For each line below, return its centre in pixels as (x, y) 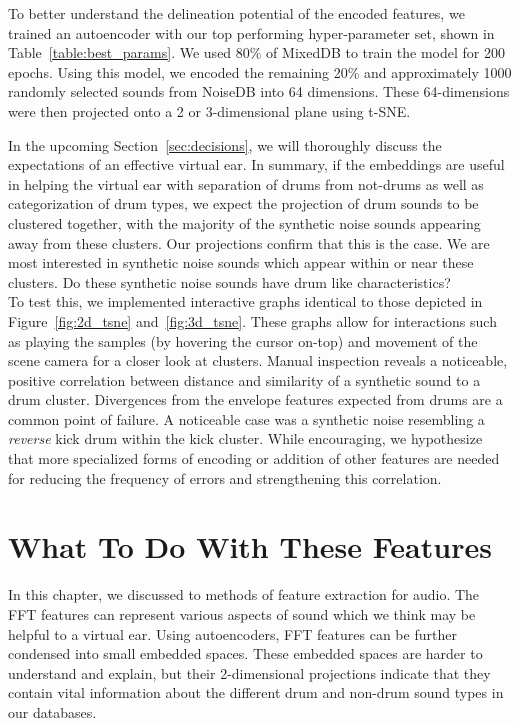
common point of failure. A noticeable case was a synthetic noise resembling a (246, 418)
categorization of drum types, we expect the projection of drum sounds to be (243, 203)
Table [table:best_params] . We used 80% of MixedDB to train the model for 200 (256, 52)
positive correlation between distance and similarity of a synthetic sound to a (244, 379)
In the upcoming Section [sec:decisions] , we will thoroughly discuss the (225, 144)
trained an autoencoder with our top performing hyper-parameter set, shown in (251, 32)
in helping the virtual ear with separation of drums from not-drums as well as (246, 183)
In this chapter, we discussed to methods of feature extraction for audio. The (244, 594)
